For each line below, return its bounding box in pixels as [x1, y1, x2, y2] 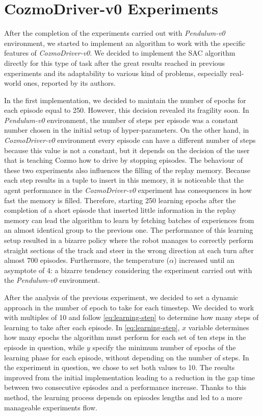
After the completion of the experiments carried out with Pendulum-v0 [4, 28, 225, 38]
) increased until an [174, 255, 234, 265]
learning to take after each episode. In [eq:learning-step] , [4, 322, 180, 332]
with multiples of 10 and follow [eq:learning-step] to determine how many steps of [4, 312, 259, 323]
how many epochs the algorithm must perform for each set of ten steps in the [4, 332, 246, 342]
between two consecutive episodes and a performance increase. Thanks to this [4, 382, 247, 393]
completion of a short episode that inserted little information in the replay [4, 205, 236, 215]
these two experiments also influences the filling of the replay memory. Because [4, 164, 251, 175]
